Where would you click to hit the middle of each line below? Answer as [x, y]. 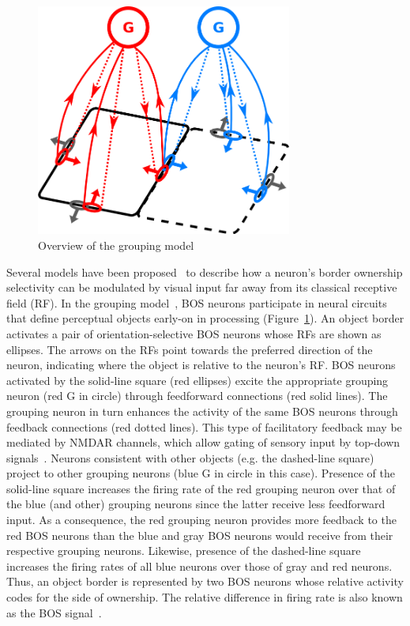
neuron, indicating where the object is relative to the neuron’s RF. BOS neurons [201, 365]
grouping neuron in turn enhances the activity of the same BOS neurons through [202, 411]
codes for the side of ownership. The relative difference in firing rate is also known [205, 597]
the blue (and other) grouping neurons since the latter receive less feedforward [196, 504]
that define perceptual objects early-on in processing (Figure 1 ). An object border [205, 318]
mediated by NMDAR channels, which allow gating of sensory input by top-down [203, 442]
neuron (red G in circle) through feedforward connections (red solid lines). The [197, 396]
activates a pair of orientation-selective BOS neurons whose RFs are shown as [194, 333]
